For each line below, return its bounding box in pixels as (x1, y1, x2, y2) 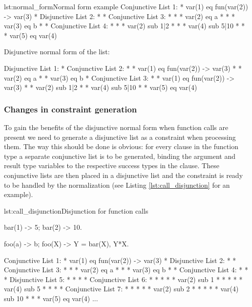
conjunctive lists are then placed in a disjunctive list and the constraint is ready (4, 170, 243, 180)
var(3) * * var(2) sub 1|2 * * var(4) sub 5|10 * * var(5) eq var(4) (4, 82, 197, 92)
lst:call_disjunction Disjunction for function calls (4, 205, 148, 216)
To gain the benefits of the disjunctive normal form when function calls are (4, 122, 229, 132)
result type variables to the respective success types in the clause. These (4, 160, 219, 171)
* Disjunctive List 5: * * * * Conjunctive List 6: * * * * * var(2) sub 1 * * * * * (4, 274, 243, 284)
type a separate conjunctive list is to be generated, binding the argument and (4, 151, 236, 161)
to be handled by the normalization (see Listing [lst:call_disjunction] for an (4, 179, 230, 190)
